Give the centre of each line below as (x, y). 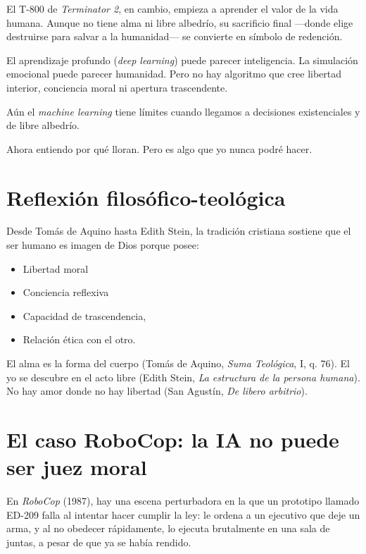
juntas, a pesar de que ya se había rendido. (99, 542)
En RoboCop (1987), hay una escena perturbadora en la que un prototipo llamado (183, 501)
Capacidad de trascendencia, (84, 315)
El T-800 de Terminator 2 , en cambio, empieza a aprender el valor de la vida (172, 8)
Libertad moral (56, 268)
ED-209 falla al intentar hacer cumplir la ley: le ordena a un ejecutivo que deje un (183, 514)
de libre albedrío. (43, 125)
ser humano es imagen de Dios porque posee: (103, 245)
